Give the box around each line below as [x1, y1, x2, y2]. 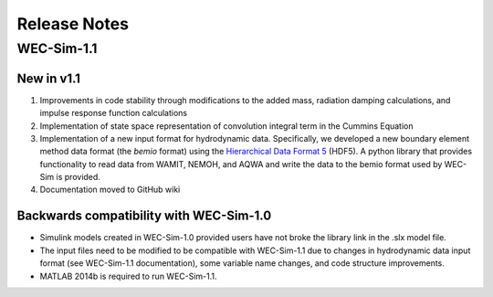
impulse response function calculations [39, 108, 187, 119]
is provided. [56, 172, 100, 183]
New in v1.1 [16, 70, 81, 86]
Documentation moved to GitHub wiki [39, 184, 181, 196]
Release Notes [16, 14, 130, 34]
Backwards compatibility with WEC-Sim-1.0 [16, 208, 272, 224]
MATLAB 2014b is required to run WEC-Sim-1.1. [39, 270, 218, 281]
